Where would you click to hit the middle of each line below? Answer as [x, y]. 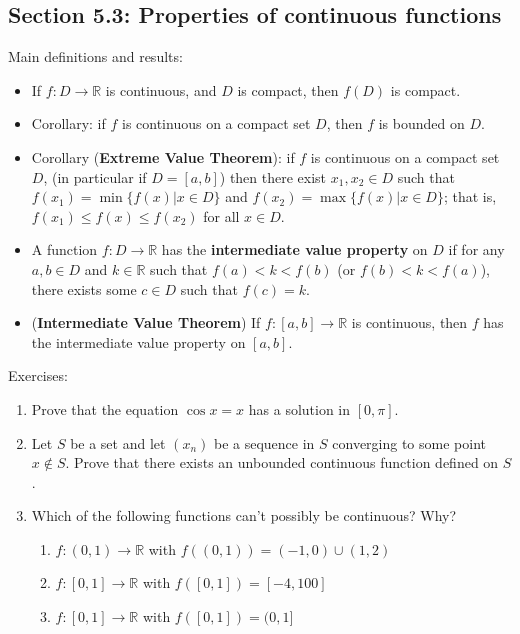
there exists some [84, 288]
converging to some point [409, 442]
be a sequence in [264, 442]
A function [64, 249]
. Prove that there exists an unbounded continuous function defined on [282, 462]
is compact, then [288, 89]
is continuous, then [409, 322]
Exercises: [38, 375]
